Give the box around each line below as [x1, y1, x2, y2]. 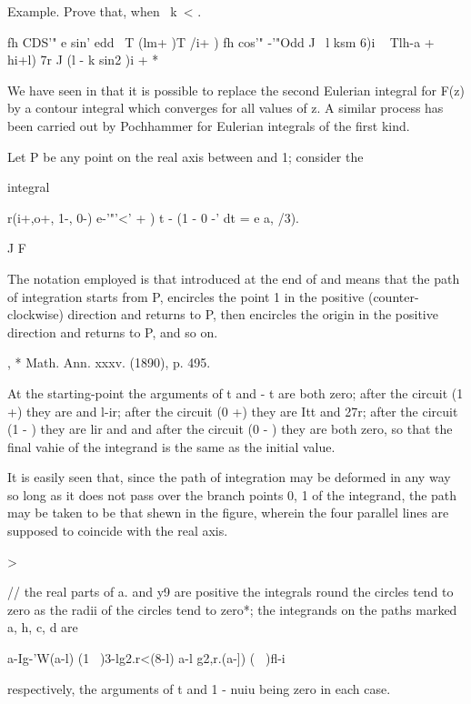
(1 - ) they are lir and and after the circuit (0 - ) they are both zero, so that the [7, 419, 453, 438]
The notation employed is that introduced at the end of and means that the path [7, 268, 460, 287]
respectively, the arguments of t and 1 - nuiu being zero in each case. [7, 679, 391, 698]
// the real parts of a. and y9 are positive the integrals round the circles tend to [7, 582, 454, 601]
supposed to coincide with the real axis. [7, 521, 228, 540]
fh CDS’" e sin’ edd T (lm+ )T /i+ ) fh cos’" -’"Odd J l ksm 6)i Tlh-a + [7, 32, 435, 51]
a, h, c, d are [7, 618, 78, 637]
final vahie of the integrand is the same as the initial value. [7, 437, 336, 456]
